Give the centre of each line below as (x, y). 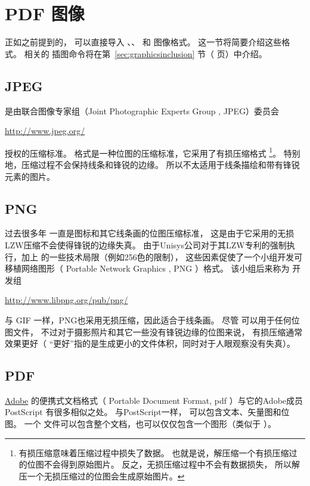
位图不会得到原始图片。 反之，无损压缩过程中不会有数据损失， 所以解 (164, 464)
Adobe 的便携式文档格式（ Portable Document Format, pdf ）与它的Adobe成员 (154, 400)
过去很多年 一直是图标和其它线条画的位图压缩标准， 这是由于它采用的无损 (150, 233)
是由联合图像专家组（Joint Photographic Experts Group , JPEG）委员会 (142, 110)
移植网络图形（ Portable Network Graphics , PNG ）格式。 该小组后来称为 (147, 268)
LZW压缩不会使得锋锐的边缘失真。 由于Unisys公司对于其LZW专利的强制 (146, 244)
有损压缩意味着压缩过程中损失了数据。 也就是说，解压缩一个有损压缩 (154, 452)
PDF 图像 (45, 13)
